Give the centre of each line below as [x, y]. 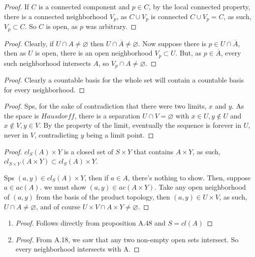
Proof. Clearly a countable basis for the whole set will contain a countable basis [124, 80]
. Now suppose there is [172, 43]
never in [16, 134]
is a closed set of [89, 151]
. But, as [189, 53]
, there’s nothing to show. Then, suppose [189, 177]
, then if [96, 177]
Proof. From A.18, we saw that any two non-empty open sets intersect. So [127, 239]
